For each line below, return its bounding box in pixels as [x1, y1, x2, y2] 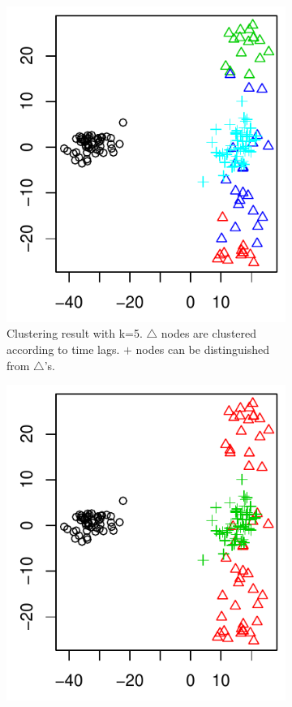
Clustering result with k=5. [6, 325, 143, 342]
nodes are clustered [161, 325, 257, 342]
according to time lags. [6, 340, 120, 357]
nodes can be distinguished [135, 340, 269, 357]
